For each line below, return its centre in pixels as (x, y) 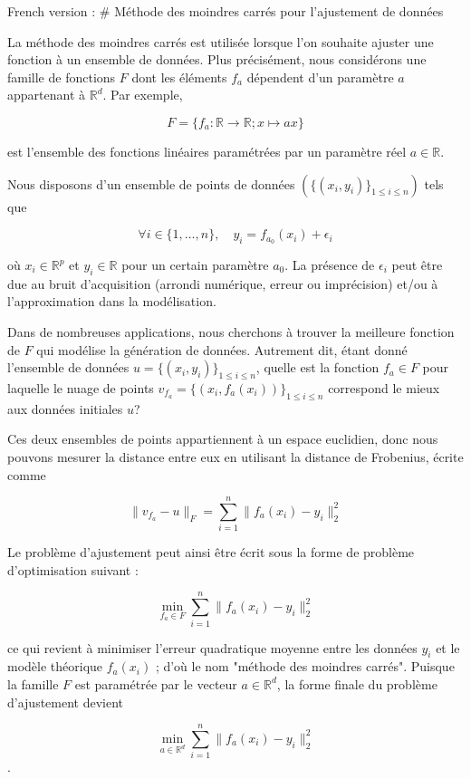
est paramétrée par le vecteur (156, 683)
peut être (417, 265)
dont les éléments (179, 77)
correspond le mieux (384, 387)
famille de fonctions (62, 77)
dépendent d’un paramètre (320, 77)
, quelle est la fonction (317, 367)
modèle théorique (55, 666)
